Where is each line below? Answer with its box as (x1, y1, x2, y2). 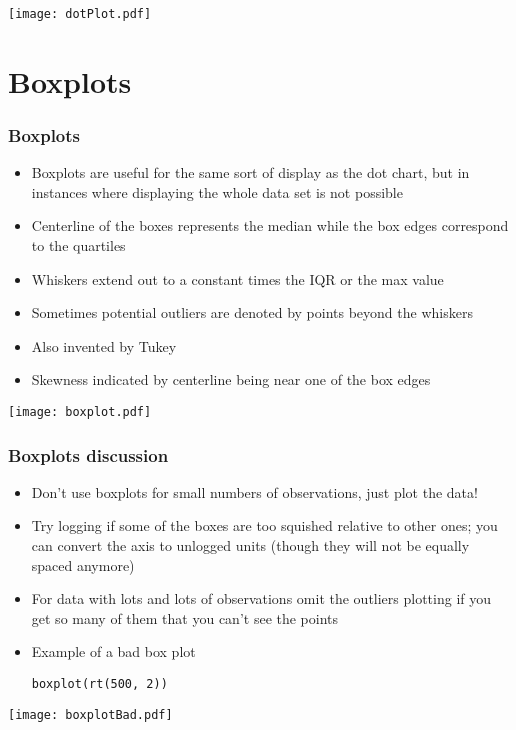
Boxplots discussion (8, 442, 169, 467)
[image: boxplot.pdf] (8, 405, 152, 419)
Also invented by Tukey (31, 335, 177, 356)
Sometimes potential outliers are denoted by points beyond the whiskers (31, 302, 473, 323)
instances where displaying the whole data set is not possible (31, 181, 403, 202)
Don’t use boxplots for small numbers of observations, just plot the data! (31, 481, 478, 502)
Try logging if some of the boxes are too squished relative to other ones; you (31, 515, 498, 536)
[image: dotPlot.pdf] (8, 7, 152, 21)
